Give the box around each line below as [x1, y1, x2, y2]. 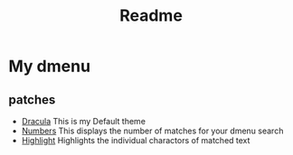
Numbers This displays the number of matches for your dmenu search [21, 125, 284, 136]
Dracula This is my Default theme [21, 116, 146, 126]
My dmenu [8, 56, 91, 77]
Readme [119, 5, 183, 26]
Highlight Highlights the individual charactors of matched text [21, 135, 250, 145]
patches [8, 92, 56, 107]
